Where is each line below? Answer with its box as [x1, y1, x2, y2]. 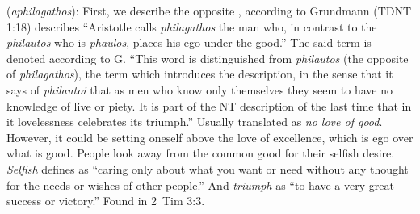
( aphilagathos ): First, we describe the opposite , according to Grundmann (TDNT [6, 2, 412, 19]
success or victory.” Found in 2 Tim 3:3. [6, 192, 205, 209]
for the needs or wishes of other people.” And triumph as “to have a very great [6, 176, 394, 193]
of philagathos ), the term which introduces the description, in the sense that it [6, 65, 393, 82]
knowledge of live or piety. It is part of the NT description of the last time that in [6, 97, 412, 114]
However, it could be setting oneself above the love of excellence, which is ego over [6, 128, 414, 145]
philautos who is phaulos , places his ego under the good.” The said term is [6, 34, 372, 51]
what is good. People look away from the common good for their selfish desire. [6, 145, 395, 162]
